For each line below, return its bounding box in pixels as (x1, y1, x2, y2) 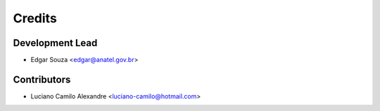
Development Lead (13, 37, 98, 49)
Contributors (13, 73, 71, 85)
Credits (13, 10, 58, 26)
